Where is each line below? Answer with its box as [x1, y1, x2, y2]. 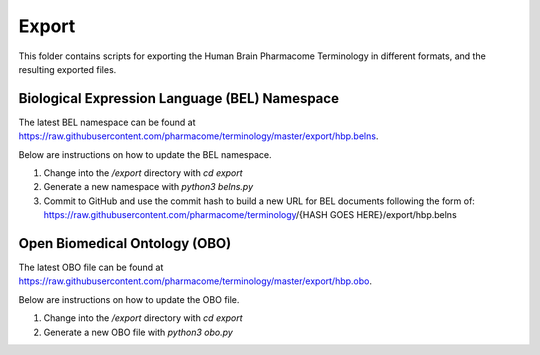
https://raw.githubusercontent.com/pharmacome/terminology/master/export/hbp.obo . [18, 275, 373, 287]
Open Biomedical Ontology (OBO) [18, 235, 232, 252]
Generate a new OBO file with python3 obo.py [43, 326, 234, 338]
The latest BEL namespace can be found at [18, 116, 196, 128]
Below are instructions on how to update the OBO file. [18, 293, 240, 305]
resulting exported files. [18, 63, 117, 75]
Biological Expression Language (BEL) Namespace [18, 90, 340, 107]
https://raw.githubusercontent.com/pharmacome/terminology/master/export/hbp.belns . [18, 130, 379, 142]
